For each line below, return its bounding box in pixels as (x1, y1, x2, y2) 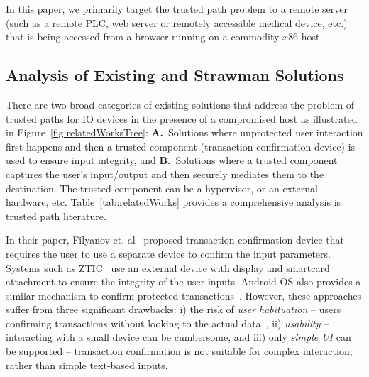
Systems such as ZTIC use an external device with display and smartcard (6, 260, 330, 275)
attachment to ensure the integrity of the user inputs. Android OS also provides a (6, 274, 361, 289)
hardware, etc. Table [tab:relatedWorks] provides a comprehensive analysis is (6, 195, 341, 209)
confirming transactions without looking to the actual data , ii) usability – (6, 315, 329, 330)
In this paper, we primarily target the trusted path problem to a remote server (6, 1, 348, 16)
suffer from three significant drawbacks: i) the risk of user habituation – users (6, 302, 341, 317)
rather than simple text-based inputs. (6, 357, 168, 372)
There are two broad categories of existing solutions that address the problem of (6, 97, 355, 111)
